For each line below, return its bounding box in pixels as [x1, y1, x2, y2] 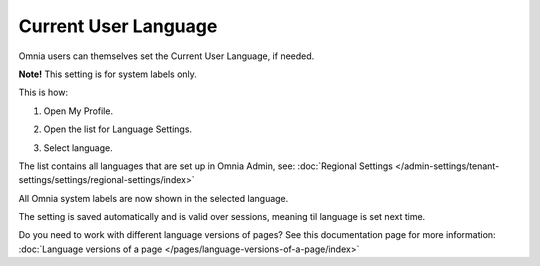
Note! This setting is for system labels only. [18, 68, 197, 80]
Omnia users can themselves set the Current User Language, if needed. [18, 50, 315, 62]
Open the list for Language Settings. [43, 123, 193, 135]
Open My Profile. [43, 105, 114, 117]
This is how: [18, 86, 69, 99]
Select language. [43, 141, 114, 154]
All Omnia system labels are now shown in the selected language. [18, 192, 289, 204]
